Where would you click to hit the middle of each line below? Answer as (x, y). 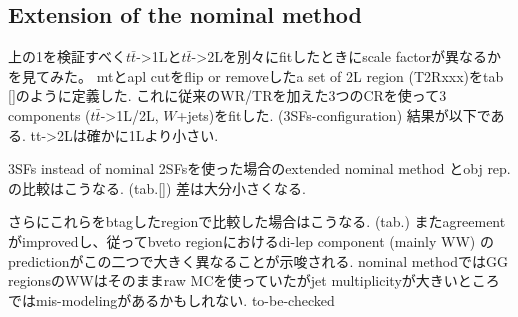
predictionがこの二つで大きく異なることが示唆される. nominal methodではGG (258, 260)
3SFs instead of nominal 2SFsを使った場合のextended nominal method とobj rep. (259, 168)
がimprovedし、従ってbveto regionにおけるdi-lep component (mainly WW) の (251, 240)
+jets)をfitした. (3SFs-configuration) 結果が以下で (333, 114)
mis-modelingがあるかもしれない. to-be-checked (185, 299)
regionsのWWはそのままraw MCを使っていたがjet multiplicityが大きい (233, 280)
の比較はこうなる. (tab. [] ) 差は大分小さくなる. (157, 187)
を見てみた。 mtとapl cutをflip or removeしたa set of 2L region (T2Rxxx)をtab (256, 75)
